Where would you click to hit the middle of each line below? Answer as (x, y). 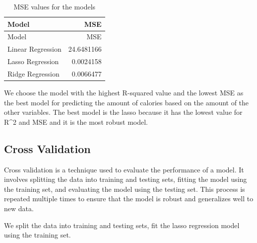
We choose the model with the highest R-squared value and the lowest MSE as (124, 93)
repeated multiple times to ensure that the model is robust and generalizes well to (129, 199)
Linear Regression (34, 49)
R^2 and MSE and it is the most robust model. (76, 121)
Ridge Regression (33, 73)
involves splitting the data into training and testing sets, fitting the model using (126, 179)
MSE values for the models (55, 6)
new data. (19, 208)
